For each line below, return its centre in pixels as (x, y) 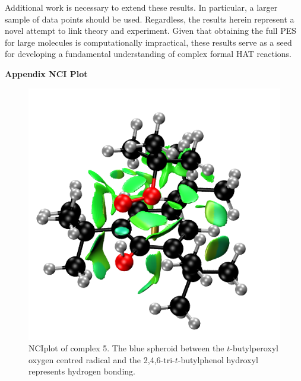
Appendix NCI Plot (46, 73)
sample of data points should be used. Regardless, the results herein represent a (150, 19)
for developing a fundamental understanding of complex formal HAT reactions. (148, 54)
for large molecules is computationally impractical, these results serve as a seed (148, 42)
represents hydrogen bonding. (82, 371)
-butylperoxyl (254, 348)
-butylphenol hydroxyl (218, 359)
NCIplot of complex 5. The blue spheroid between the (126, 348)
